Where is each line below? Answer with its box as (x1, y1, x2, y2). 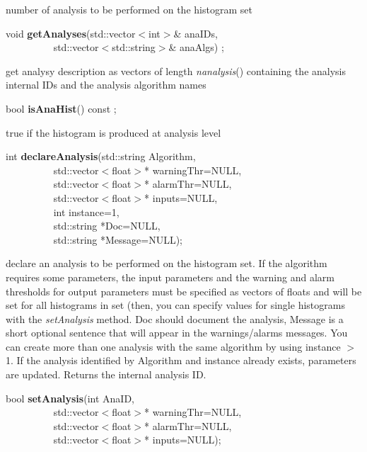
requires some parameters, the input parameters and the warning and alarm (6, 269, 334, 284)
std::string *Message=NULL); (53, 232, 183, 247)
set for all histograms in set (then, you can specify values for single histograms (6, 298, 345, 312)
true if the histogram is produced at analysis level (6, 125, 221, 140)
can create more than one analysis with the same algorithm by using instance (6, 339, 341, 354)
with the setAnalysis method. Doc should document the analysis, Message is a (6, 311, 344, 326)
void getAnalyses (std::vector (6, 26, 136, 40)
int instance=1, (53, 204, 120, 219)
